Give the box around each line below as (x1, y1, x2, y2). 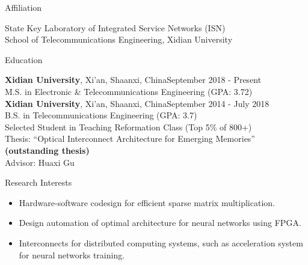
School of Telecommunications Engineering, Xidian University (5, 33, 233, 46)
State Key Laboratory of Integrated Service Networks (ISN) (5, 21, 226, 34)
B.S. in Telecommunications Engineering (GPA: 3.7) (5, 109, 197, 121)
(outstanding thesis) (5, 144, 90, 156)
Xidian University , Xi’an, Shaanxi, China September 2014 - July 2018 (5, 97, 269, 109)
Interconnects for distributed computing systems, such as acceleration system (19, 236, 303, 249)
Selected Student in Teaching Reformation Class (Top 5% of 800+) (5, 120, 252, 133)
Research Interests (5, 176, 72, 189)
